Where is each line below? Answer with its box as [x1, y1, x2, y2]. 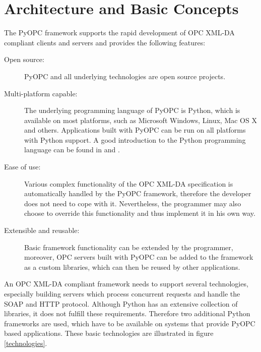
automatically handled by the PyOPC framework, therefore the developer [24, 188, 251, 199]
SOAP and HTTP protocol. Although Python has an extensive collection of [4, 298, 238, 309]
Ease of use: [4, 161, 41, 172]
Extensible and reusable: [4, 225, 80, 236]
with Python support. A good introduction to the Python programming [24, 134, 246, 145]
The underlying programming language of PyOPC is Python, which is [24, 105, 240, 115]
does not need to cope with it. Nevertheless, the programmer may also [24, 198, 241, 208]
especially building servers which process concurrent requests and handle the [4, 288, 240, 299]
